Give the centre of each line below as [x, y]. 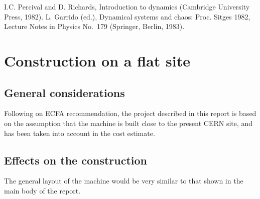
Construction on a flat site [97, 60]
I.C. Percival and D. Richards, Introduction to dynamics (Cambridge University [127, 6]
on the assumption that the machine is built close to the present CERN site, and [128, 123]
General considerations [64, 92]
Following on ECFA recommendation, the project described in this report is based [130, 113]
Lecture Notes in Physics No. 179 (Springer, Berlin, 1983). [94, 26]
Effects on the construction [76, 160]
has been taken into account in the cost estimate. [80, 133]
